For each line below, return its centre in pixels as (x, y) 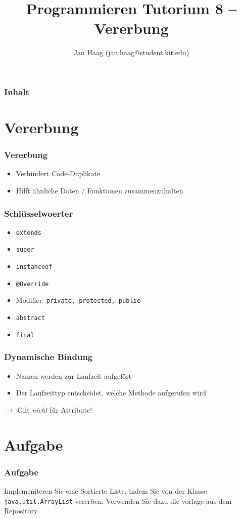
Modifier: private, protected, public (78, 300)
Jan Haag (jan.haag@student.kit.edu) (131, 52)
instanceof (34, 267)
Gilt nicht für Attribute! (55, 409)
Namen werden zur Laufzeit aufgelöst (74, 375)
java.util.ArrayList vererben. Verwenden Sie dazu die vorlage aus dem (118, 501)
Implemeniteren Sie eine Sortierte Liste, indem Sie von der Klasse (106, 491)
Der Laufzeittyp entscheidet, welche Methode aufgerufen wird (111, 393)
